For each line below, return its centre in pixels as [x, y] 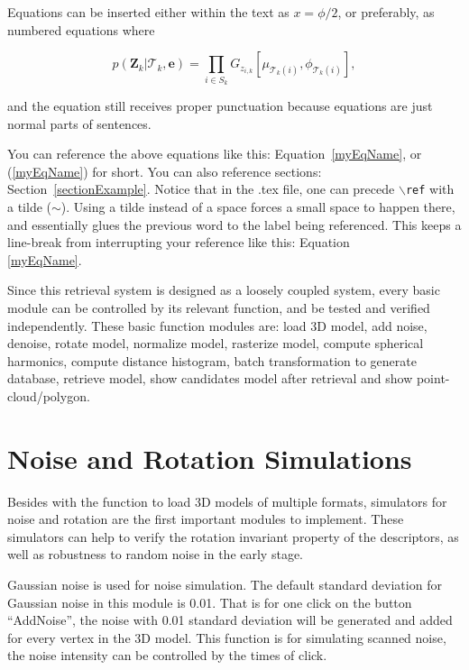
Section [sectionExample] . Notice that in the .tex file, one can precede [201, 189]
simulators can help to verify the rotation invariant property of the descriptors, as [233, 536]
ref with [430, 189]
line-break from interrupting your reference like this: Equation [179, 242]
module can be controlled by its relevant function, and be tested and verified [219, 307]
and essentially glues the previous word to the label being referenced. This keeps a [234, 224]
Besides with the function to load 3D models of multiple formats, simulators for [227, 501]
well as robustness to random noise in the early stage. [155, 554]
